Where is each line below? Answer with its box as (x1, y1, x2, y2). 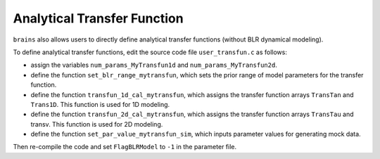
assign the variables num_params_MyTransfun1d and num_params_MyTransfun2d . (30, 61, 277, 70)
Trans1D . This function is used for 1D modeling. (30, 100, 170, 108)
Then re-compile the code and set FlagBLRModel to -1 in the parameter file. (13, 143, 237, 151)
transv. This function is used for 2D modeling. (30, 120, 163, 128)
